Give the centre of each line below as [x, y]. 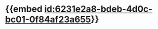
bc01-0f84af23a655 [48, 19]
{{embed [24, 9]
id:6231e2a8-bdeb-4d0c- [99, 9]
